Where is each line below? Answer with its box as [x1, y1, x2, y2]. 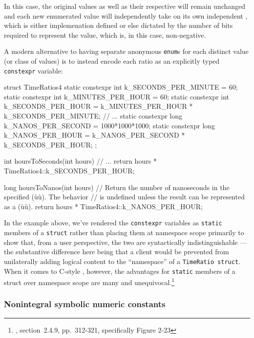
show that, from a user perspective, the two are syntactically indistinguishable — [4, 237, 247, 247]
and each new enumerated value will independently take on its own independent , [4, 10, 248, 21]
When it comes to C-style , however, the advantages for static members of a [4, 266, 235, 276]
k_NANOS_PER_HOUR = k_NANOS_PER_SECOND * [4, 130, 185, 140]
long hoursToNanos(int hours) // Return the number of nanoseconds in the [4, 182, 230, 192]
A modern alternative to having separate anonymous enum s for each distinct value [4, 46, 249, 56]
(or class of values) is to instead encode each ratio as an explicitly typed [4, 56, 220, 66]
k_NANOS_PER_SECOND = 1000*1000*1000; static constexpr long [4, 120, 215, 130]
